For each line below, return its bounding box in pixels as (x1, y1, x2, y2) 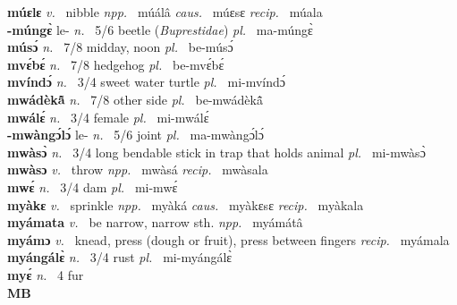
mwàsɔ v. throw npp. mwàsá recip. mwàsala (7, 160, 268, 179)
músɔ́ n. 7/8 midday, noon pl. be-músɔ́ (7, 38, 233, 56)
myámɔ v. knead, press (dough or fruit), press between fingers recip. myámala (7, 230, 450, 249)
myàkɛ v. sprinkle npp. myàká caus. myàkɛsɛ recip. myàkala (7, 195, 364, 214)
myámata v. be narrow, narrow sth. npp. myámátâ (7, 213, 303, 232)
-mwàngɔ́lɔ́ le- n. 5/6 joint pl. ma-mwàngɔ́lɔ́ (7, 125, 264, 144)
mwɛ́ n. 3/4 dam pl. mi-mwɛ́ (7, 177, 178, 196)
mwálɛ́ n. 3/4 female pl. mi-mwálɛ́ (7, 107, 209, 126)
